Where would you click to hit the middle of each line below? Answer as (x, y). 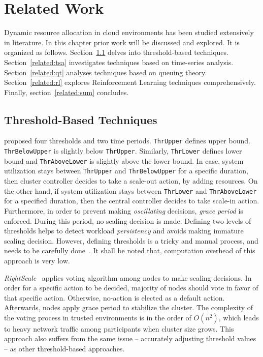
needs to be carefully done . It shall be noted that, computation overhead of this (130, 250)
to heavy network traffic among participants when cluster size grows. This (119, 328)
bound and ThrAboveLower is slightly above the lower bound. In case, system (124, 160)
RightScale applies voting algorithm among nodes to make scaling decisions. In (128, 277)
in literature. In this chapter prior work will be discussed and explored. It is (122, 42)
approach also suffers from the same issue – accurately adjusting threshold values (130, 338)
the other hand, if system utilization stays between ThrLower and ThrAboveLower (130, 190)
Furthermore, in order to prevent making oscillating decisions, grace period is (124, 210)
